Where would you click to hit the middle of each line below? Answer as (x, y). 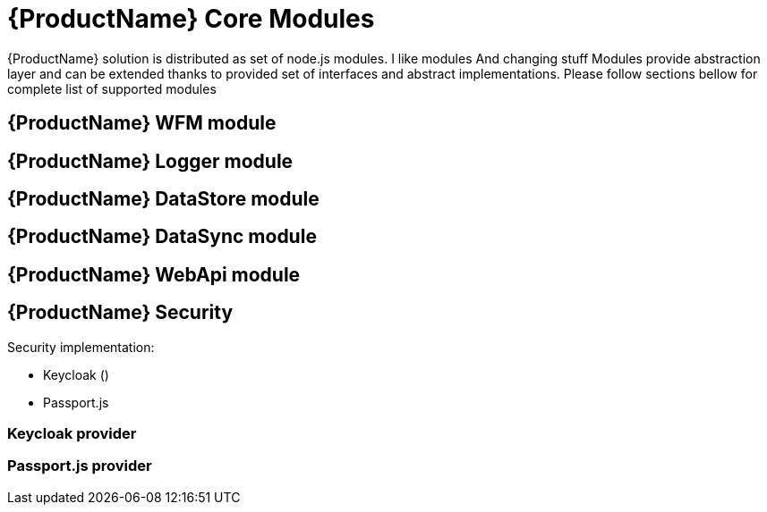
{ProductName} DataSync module (162, 237)
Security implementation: (81, 347)
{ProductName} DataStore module (163, 199)
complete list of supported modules (112, 88)
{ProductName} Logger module (150, 161)
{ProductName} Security (120, 313)
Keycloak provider (72, 434)
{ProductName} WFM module (142, 123)
